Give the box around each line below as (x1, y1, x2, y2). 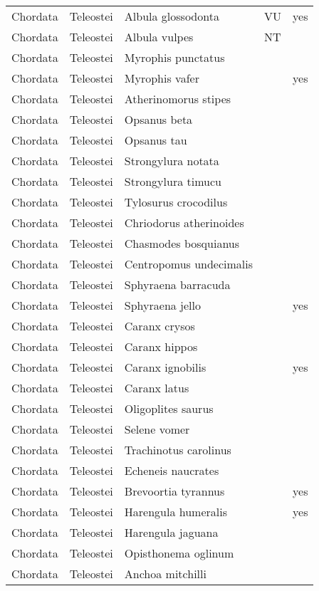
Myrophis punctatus (124, 49, 225, 66)
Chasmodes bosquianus (124, 235, 240, 251)
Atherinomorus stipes (124, 90, 231, 107)
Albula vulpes (124, 28, 194, 45)
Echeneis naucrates (124, 462, 219, 478)
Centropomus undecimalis (124, 256, 253, 272)
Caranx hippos (124, 338, 198, 355)
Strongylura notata (124, 152, 219, 169)
